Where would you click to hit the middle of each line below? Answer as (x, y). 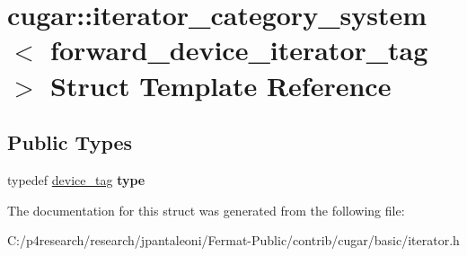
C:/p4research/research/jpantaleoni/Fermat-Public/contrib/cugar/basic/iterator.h (233, 240)
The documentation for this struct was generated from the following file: (206, 210)
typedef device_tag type (76, 179)
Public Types (70, 142)
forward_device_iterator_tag (239, 50)
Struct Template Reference (221, 85)
